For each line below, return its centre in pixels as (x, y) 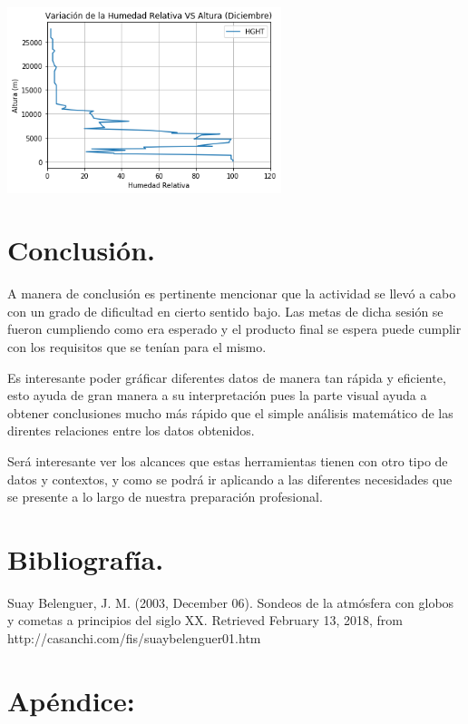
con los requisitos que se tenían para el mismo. (137, 347)
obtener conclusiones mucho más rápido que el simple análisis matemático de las (230, 412)
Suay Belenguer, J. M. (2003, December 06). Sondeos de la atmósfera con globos (231, 602)
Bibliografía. (86, 558)
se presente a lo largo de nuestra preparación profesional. (165, 497)
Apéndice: (71, 700)
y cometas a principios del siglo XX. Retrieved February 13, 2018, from (205, 620)
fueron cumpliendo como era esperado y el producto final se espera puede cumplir (234, 329)
